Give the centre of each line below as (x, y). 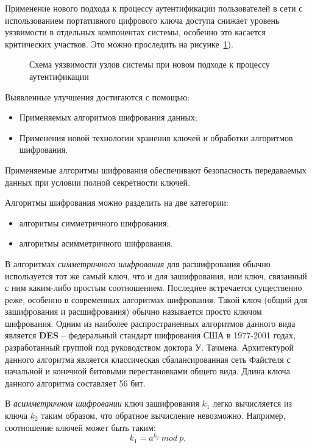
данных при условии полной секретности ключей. (97, 182)
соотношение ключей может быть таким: (80, 427)
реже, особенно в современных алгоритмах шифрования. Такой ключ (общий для (156, 299)
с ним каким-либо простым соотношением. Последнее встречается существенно (154, 288)
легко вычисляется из (252, 403)
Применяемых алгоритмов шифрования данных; (108, 117)
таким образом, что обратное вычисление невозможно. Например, (163, 415)
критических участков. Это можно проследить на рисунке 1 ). (119, 44)
